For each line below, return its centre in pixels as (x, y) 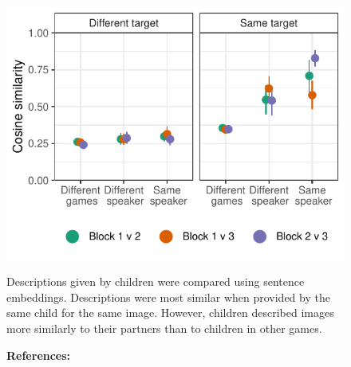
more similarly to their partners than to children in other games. (164, 328)
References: (39, 355)
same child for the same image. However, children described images (170, 312)
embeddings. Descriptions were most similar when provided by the (168, 297)
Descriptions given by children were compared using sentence (156, 281)
